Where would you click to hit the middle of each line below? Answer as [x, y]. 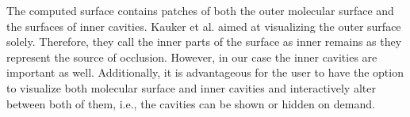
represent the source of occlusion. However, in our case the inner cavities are [192, 57]
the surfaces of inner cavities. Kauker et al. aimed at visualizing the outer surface [204, 26]
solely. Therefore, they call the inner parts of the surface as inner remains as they [204, 42]
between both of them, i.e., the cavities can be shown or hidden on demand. [191, 103]
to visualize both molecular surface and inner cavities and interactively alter [191, 87]
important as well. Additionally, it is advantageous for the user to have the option [205, 72]
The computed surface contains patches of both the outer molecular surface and [200, 10]
